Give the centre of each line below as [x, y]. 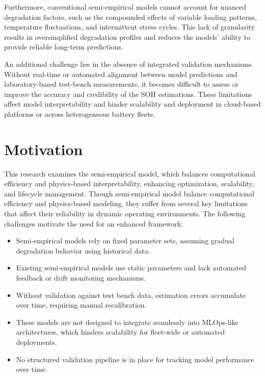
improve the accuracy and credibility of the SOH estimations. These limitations [128, 94]
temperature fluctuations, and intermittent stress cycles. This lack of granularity [130, 27]
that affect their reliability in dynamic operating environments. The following [125, 214]
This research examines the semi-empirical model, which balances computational [130, 173]
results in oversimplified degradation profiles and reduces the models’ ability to [127, 36]
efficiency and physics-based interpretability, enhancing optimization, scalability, [129, 183]
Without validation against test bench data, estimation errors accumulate [131, 295]
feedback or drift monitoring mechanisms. [81, 278]
